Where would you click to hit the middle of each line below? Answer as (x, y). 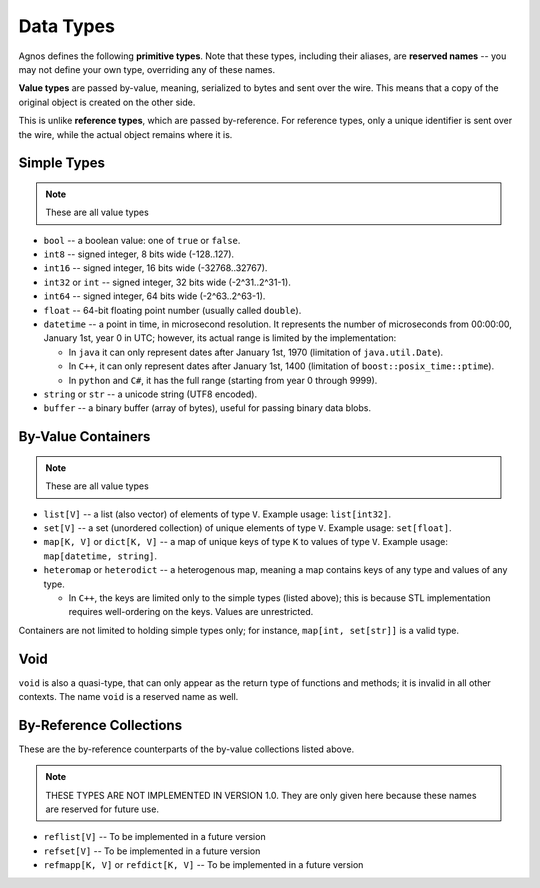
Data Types (66, 26)
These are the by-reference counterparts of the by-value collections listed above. (186, 749)
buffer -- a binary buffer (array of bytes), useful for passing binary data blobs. (207, 408)
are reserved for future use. (102, 809)
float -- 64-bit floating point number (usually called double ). (172, 310)
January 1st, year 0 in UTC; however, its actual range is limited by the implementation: (220, 338)
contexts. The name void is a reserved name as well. (128, 696)
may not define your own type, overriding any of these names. (146, 69)
